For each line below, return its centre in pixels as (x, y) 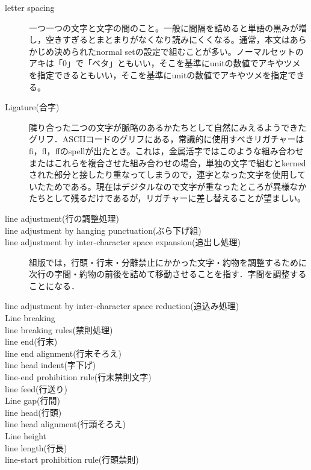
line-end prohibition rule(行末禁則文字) (78, 377)
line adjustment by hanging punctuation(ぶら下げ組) (103, 230)
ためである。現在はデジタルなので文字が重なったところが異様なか (176, 186)
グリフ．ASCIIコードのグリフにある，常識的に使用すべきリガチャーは (167, 139)
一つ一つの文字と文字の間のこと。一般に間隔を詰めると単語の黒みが (164, 27)
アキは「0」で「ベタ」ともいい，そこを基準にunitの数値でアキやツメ (165, 63)
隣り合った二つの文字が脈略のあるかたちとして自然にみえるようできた (168, 127)
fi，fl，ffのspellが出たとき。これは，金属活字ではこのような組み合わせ (166, 150)
